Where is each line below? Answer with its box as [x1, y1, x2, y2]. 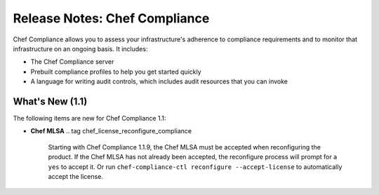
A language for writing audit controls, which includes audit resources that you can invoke [30, 77, 288, 86]
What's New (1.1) [13, 95, 88, 107]
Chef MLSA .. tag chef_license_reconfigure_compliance [30, 127, 192, 135]
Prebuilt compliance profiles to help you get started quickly [30, 67, 201, 76]
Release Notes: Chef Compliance [13, 11, 210, 26]
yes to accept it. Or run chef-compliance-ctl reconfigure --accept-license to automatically [48, 162, 343, 171]
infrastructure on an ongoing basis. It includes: [13, 44, 148, 53]
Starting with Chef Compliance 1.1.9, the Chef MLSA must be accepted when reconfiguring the [48, 142, 321, 151]
